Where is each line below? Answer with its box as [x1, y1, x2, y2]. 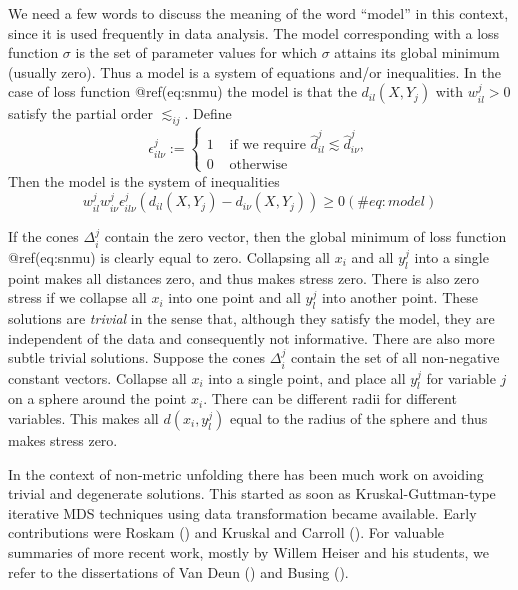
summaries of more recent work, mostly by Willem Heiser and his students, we [8, 541, 489, 562]
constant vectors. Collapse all [8, 367, 187, 388]
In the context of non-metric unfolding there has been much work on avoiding [8, 463, 484, 484]
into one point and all [168, 287, 301, 308]
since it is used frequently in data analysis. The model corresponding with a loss [8, 22, 500, 43]
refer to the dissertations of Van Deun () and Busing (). [8, 561, 349, 582]
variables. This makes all [8, 407, 159, 428]
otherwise [229, 157, 288, 172]
